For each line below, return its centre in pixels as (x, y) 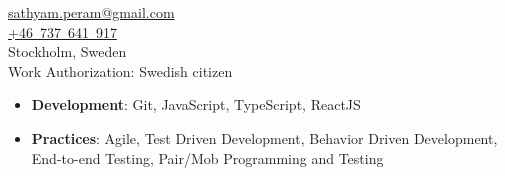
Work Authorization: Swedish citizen (120, 70)
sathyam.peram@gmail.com (91, 12)
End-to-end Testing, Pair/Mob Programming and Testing (207, 157)
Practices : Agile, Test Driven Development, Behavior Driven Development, (264, 137)
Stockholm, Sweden (67, 51)
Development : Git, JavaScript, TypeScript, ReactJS (196, 104)
